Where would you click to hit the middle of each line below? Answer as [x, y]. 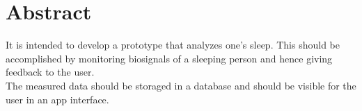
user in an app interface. [57, 99]
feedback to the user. [50, 72]
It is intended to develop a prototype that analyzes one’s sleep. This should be [173, 45]
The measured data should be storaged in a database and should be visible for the [181, 85]
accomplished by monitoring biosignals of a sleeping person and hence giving [169, 58]
